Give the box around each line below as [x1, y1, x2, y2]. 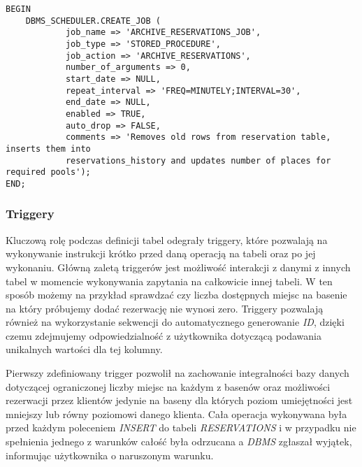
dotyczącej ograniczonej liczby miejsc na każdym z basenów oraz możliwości [6, 379, 331, 394]
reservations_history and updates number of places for [65, 155, 331, 166]
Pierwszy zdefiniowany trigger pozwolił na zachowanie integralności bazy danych [6, 366, 349, 380]
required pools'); [6, 167, 91, 178]
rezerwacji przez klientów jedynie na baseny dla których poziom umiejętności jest [6, 393, 353, 408]
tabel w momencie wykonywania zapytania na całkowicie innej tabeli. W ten [6, 273, 333, 288]
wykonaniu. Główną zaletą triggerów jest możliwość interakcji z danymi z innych [6, 259, 351, 274]
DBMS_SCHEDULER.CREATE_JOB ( [25, 15, 161, 26]
